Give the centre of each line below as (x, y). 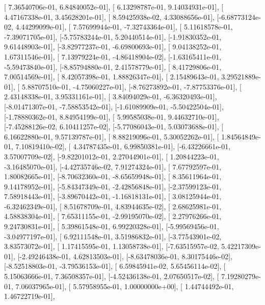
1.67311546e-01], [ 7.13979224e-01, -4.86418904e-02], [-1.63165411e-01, (113, 56)
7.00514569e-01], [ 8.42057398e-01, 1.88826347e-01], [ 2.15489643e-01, (112, 77)
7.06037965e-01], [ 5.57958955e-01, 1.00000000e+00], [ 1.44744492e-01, (125, 286)
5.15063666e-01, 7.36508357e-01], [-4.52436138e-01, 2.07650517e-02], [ (112, 276)
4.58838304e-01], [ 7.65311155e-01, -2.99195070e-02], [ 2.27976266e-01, (113, 216)
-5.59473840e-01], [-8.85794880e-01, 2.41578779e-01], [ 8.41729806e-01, (113, 66)
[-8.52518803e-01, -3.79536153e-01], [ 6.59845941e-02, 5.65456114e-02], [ (115, 266)
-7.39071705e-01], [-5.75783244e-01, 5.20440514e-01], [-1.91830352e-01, (113, 36)
